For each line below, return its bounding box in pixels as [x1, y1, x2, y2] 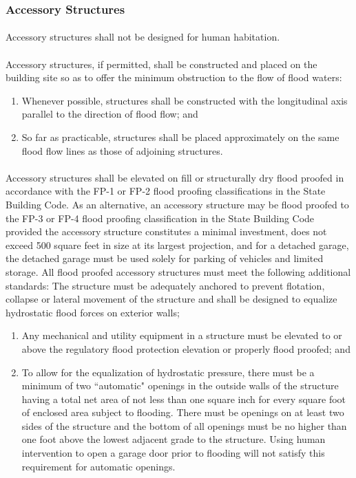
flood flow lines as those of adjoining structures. [21, 143, 223, 157]
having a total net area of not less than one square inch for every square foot [21, 391, 346, 406]
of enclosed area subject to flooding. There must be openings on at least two [21, 405, 344, 420]
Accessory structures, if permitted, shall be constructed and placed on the [6, 56, 317, 71]
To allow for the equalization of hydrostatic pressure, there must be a [21, 365, 315, 379]
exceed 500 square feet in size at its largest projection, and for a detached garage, [6, 237, 349, 252]
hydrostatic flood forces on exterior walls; [6, 305, 180, 319]
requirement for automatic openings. [21, 459, 176, 473]
